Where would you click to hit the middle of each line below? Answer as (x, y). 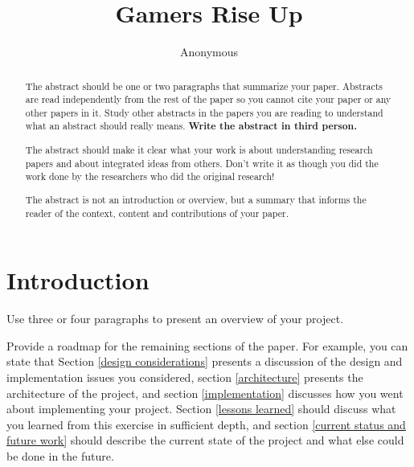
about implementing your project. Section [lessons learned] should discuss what (201, 409)
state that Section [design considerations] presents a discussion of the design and (205, 361)
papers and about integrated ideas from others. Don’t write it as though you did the (202, 163)
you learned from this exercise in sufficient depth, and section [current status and (206, 424)
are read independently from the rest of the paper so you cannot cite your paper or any (208, 99)
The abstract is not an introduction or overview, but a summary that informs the (196, 199)
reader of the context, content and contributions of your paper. (157, 213)
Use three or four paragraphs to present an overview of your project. (175, 319)
